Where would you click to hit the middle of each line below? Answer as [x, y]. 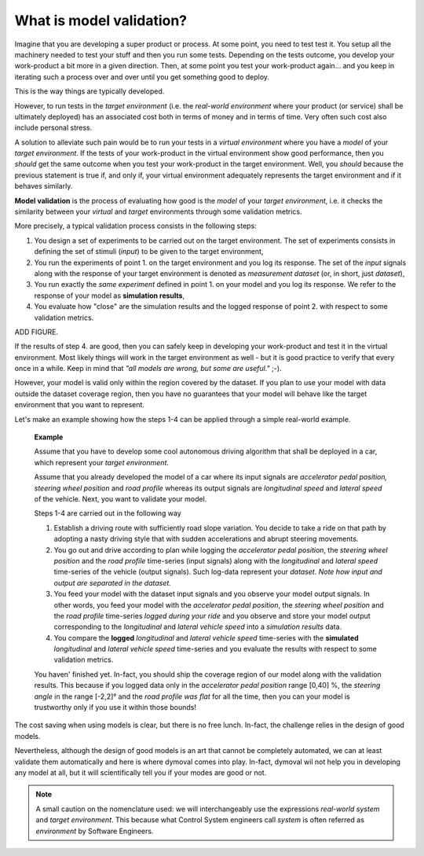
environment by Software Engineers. [95, 831]
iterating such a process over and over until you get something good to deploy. [142, 77]
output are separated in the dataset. [113, 582]
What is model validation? [101, 20]
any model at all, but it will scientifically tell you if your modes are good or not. [141, 772]
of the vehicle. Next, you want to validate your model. [121, 499]
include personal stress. [53, 128]
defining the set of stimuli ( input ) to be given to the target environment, [149, 252]
